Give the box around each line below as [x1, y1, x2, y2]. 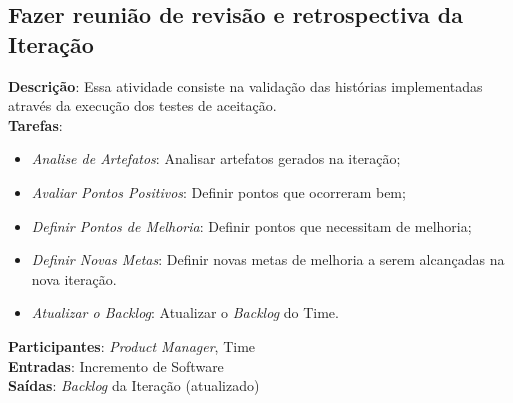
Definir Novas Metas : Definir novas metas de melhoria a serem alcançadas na [31, 249, 505, 270]
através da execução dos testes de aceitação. [8, 95, 277, 116]
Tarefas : [8, 114, 63, 135]
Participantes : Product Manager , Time [8, 335, 256, 356]
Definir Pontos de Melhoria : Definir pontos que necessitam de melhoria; [31, 215, 472, 236]
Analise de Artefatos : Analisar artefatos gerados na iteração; [31, 148, 401, 169]
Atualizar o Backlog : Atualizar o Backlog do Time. [31, 302, 339, 323]
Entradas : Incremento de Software [8, 355, 224, 376]
